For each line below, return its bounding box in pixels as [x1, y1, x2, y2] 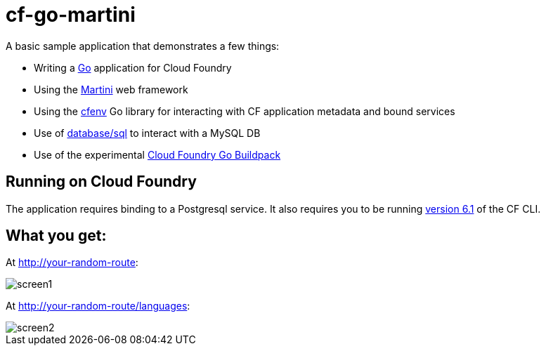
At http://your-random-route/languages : [6, 300, 190, 312]
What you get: [6, 227, 107, 245]
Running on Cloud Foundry [6, 173, 197, 191]
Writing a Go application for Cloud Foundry [34, 61, 232, 74]
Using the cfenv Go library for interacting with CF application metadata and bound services [34, 105, 455, 117]
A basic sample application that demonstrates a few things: [6, 39, 280, 52]
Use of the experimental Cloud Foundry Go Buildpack [34, 148, 281, 161]
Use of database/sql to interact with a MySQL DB [34, 126, 261, 139]
